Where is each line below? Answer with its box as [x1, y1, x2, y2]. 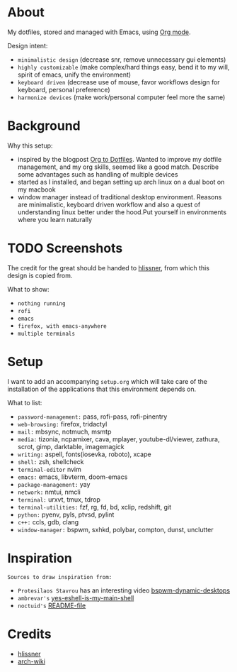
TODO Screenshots [7, 241, 123, 256]
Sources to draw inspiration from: [7, 573, 112, 580]
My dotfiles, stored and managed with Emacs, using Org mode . [7, 28, 191, 36]
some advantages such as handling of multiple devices [17, 170, 178, 178]
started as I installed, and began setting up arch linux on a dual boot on [17, 177, 225, 186]
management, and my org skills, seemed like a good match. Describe [17, 163, 219, 171]
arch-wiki [17, 657, 46, 666]
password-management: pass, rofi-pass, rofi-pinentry [17, 412, 168, 421]
